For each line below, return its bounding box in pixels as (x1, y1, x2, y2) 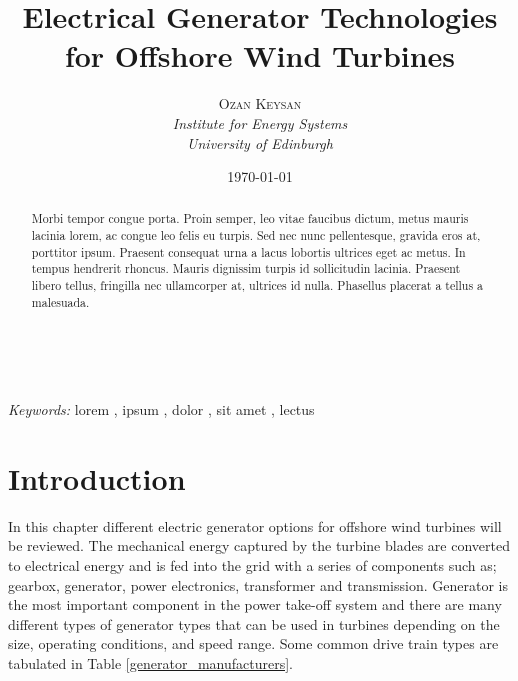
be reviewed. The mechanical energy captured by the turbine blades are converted (8, 535, 510, 556)
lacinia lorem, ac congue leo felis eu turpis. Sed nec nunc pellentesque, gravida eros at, (31, 227, 481, 244)
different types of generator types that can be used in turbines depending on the (8, 613, 500, 634)
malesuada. (31, 293, 90, 310)
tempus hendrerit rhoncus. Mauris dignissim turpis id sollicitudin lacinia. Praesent (31, 260, 461, 277)
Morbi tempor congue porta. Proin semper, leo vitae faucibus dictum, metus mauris (31, 210, 469, 227)
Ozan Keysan (218, 93, 302, 114)
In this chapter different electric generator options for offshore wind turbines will (8, 515, 502, 536)
